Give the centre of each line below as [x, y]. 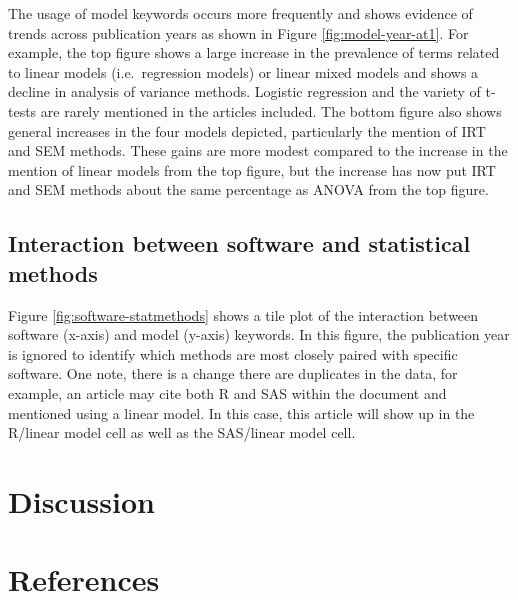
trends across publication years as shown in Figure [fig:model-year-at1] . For [238, 32]
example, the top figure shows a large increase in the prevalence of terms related [254, 52]
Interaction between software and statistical [239, 243]
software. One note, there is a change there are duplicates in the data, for [233, 373]
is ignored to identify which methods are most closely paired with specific [233, 353]
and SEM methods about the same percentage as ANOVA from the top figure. [248, 189]
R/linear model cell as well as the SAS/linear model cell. [182, 432]
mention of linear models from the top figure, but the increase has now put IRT [252, 169]
